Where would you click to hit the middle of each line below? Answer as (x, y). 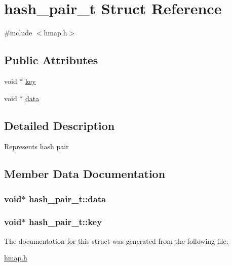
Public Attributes (51, 60)
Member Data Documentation (85, 174)
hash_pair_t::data (67, 198)
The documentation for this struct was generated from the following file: (116, 240)
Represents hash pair (36, 146)
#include (18, 33)
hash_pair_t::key (65, 222)
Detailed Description (60, 125)
